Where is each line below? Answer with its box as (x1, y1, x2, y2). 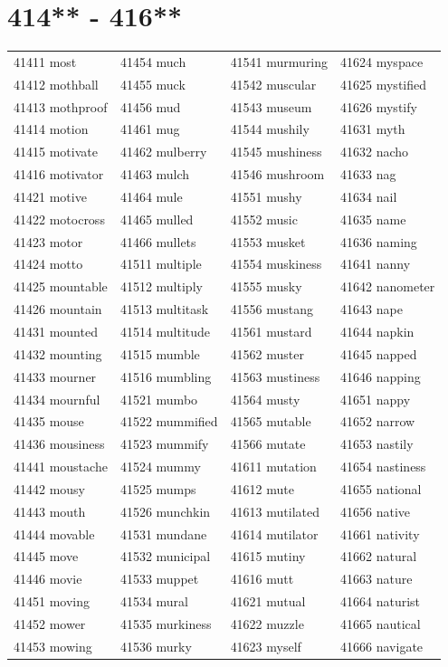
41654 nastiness (340, 457, 426, 476)
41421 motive (14, 186, 87, 205)
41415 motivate (14, 142, 98, 161)
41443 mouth (14, 501, 86, 520)
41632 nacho (340, 142, 409, 161)
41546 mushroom (230, 165, 325, 184)
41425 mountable (14, 277, 108, 296)
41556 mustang (230, 300, 314, 319)
